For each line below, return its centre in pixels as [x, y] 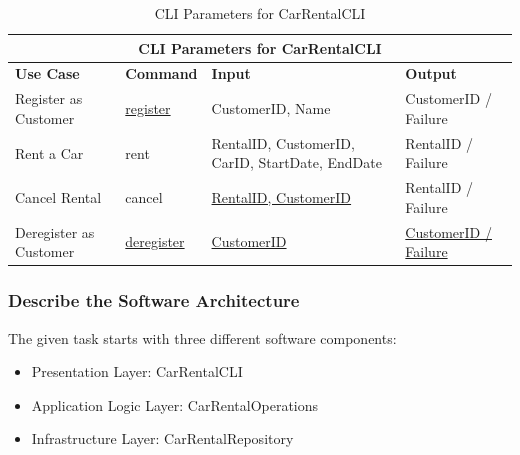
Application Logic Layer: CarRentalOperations [175, 404]
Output [431, 73]
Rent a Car [49, 152]
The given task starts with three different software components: [202, 337]
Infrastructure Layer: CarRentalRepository [162, 438]
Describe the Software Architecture [154, 300]
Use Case [47, 73]
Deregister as [55, 231]
